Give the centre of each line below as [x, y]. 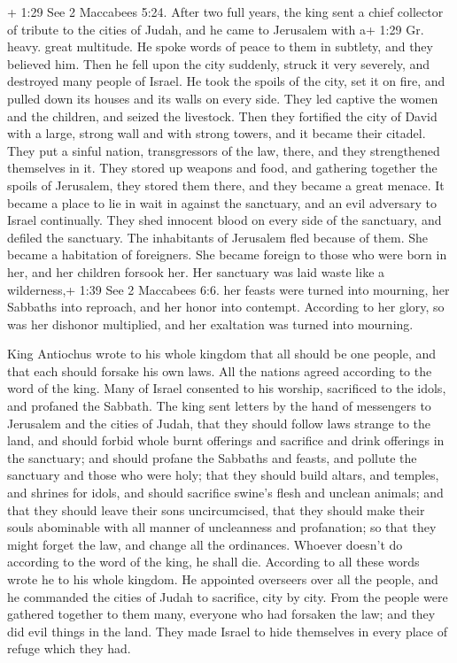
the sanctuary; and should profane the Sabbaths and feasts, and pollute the [212, 457]
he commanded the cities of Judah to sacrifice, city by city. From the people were [228, 596]
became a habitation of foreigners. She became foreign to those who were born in [227, 254]
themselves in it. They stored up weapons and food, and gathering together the [222, 168]
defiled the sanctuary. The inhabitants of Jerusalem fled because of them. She [218, 237]
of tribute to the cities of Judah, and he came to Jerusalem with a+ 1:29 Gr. [216, 29]
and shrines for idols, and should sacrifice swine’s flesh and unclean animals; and [225, 493]
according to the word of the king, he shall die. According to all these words [213, 562]
